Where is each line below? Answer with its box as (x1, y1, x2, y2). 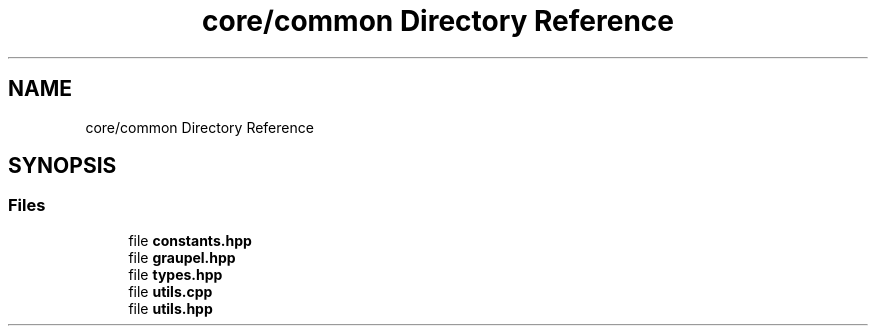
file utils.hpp (128, 299, 213, 317)
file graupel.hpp (128, 248, 236, 266)
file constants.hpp (128, 231, 252, 249)
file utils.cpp (128, 282, 213, 300)
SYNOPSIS (8, 153, 117, 179)
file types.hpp (128, 265, 223, 283)
